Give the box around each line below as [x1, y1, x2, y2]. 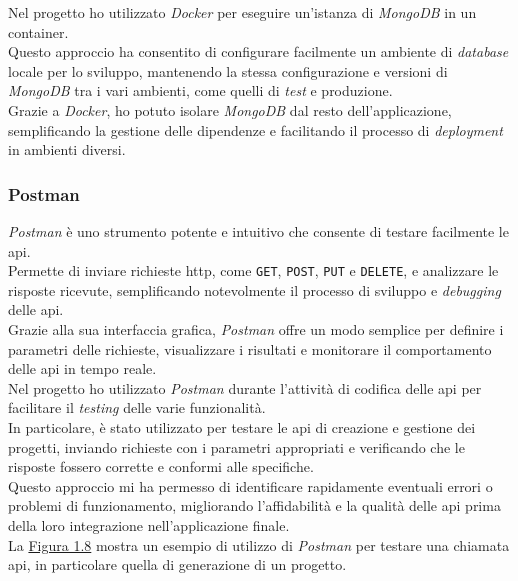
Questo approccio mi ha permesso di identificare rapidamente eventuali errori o [8, 475, 493, 496]
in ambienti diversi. [8, 139, 126, 160]
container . [8, 21, 69, 42]
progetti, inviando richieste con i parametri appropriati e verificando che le [8, 436, 465, 457]
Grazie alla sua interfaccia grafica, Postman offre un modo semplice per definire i [8, 319, 504, 339]
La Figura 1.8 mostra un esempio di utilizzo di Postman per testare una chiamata [8, 534, 510, 555]
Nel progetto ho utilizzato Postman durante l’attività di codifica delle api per [8, 377, 482, 398]
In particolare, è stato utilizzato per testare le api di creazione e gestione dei [8, 416, 476, 437]
